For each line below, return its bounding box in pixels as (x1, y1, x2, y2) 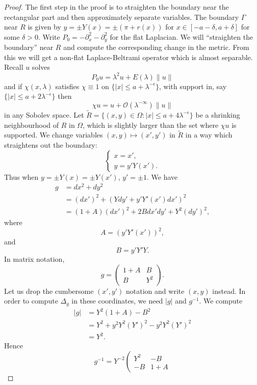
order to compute (4, 295, 58, 306)
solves (32, 62, 50, 72)
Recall (4, 62, 23, 72)
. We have (147, 171, 178, 182)
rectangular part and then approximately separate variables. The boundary (4, 11, 239, 22)
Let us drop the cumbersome (4, 285, 94, 296)
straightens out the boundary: (4, 139, 97, 150)
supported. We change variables (4, 129, 103, 140)
